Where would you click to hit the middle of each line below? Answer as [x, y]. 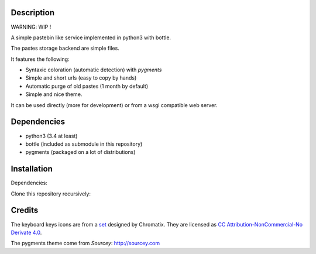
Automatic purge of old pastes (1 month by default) [87, 86]
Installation [32, 169]
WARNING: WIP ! [31, 27]
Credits [25, 210]
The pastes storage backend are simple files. [65, 48]
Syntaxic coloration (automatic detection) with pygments [94, 70]
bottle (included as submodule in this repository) [84, 144]
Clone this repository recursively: [51, 194]
